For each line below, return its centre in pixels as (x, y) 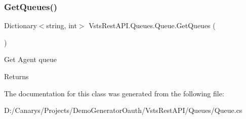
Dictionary (20, 25)
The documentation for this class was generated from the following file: (114, 93)
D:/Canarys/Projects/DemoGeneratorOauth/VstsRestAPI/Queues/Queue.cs (123, 110)
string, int (61, 25)
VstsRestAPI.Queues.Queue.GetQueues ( (152, 25)
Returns (16, 76)
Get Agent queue (30, 59)
